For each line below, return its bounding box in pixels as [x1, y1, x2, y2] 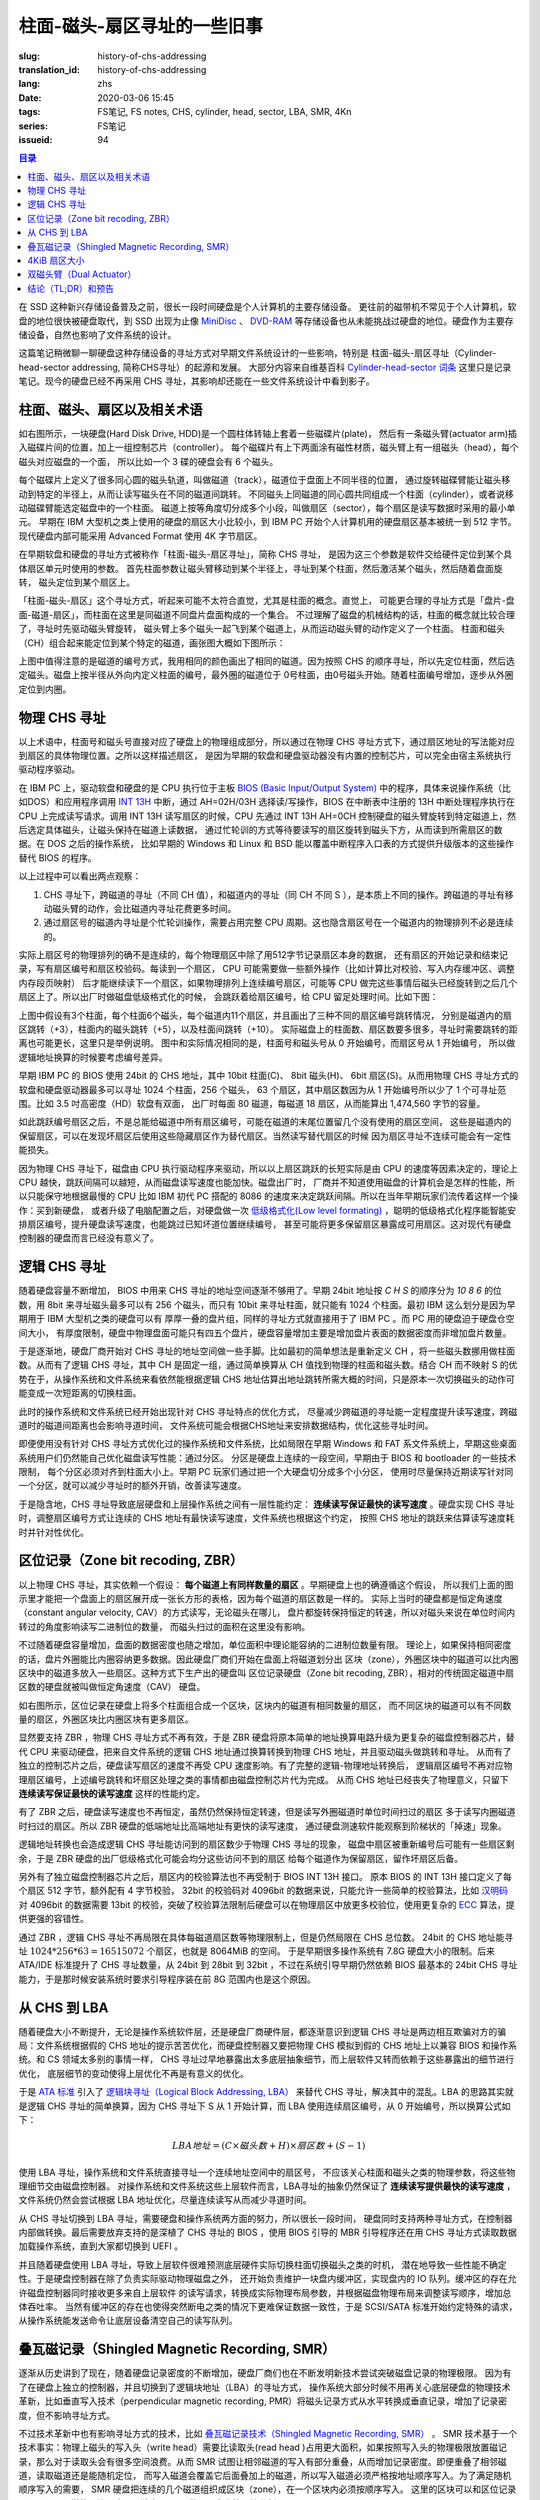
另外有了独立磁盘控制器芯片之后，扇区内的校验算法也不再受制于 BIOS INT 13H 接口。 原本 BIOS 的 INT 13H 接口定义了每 [18, 1870, 512, 1882]
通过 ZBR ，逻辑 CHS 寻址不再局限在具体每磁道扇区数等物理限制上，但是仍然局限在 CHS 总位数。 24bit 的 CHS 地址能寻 [18, 1931, 514, 1943]
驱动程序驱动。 [18, 763, 80, 775]
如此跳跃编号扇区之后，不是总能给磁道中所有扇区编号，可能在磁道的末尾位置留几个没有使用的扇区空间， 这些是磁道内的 [18, 1116, 512, 1128]
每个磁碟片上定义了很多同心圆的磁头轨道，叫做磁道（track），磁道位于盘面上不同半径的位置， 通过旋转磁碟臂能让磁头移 [18, 474, 511, 486]
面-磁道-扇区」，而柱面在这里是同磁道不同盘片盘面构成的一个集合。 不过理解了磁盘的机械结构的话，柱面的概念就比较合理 [18, 608, 515, 620]
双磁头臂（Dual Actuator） [27, 268, 137, 280]
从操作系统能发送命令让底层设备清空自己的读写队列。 [18, 2315, 238, 2327]
